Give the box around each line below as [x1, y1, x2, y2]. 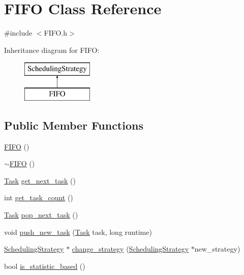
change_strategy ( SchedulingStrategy [72, 243, 189, 254]
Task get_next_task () [4, 175, 76, 186]
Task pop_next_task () [4, 209, 78, 220]
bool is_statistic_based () [4, 260, 85, 271]
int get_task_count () [4, 192, 73, 203]
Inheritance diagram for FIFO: [4, 44, 100, 55]
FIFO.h [44, 27, 68, 38]
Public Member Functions [4, 117, 143, 133]
